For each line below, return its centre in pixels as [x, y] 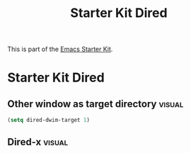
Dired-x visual [38, 142]
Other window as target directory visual [95, 104]
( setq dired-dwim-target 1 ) [49, 120]
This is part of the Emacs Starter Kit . [60, 49]
